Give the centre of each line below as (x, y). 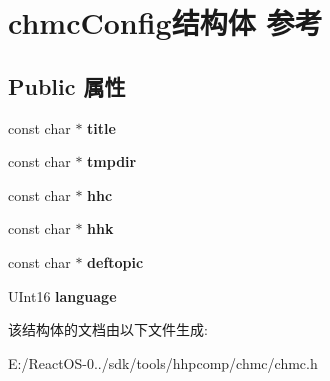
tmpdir (112, 161)
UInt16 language (62, 295)
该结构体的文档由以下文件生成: (108, 329)
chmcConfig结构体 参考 (165, 22)
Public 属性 (67, 85)
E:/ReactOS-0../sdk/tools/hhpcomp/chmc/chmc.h (163, 362)
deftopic (115, 261)
